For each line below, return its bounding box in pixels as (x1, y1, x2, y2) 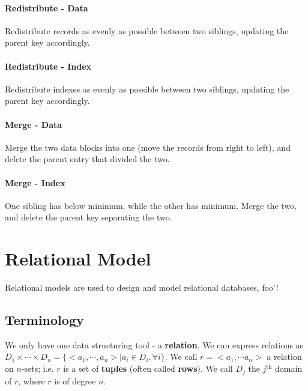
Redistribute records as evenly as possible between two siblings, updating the (5, 24, 289, 37)
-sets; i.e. (21, 362, 54, 375)
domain (275, 362, 303, 375)
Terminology (5, 311, 84, 329)
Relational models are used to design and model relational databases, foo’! (5, 281, 279, 294)
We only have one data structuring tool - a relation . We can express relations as (5, 338, 304, 351)
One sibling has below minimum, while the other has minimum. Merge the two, (5, 199, 297, 211)
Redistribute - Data (5, 1, 88, 14)
